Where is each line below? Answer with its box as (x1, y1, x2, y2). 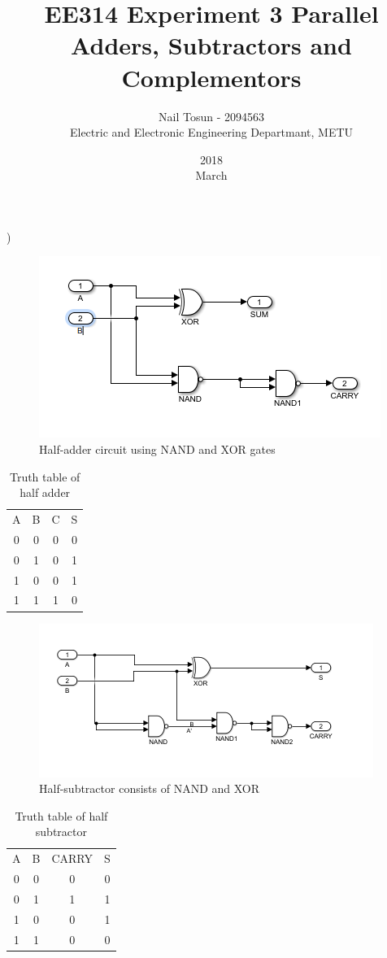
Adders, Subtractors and (71, 28, 352, 62)
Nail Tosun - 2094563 (159, 107, 264, 124)
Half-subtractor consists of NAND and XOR (39, 780, 260, 797)
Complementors (121, 60, 302, 94)
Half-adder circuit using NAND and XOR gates (39, 441, 276, 458)
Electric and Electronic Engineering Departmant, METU (69, 124, 354, 141)
